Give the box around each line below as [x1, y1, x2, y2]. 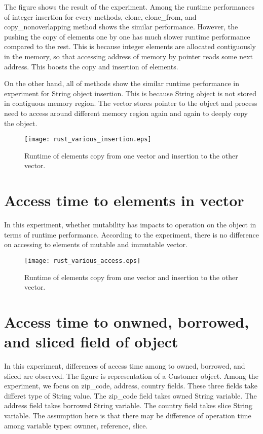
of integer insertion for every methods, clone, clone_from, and [4, 11, 197, 22]
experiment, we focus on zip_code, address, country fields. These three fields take [4, 380, 257, 391]
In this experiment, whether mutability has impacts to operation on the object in [4, 219, 256, 230]
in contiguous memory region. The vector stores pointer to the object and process [4, 98, 257, 108]
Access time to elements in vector [4, 190, 244, 211]
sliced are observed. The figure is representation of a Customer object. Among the [4, 370, 258, 381]
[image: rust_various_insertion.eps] [24, 136, 152, 143]
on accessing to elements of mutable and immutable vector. [4, 239, 187, 250]
